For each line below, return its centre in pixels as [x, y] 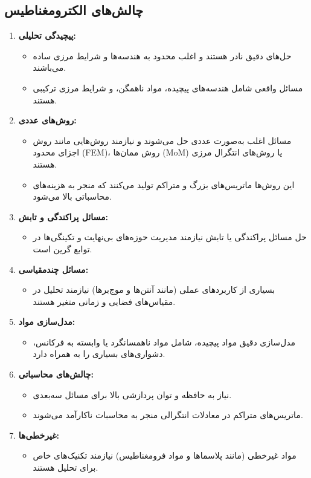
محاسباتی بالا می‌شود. [72, 196]
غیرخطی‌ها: [39, 435]
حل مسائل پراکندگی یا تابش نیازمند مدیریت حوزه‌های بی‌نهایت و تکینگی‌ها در [170, 237]
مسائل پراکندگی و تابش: [63, 216]
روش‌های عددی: [47, 120]
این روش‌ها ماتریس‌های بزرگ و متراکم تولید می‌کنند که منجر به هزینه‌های [164, 184]
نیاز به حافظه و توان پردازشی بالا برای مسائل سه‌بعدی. [132, 394]
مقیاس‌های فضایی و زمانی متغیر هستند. [104, 301]
